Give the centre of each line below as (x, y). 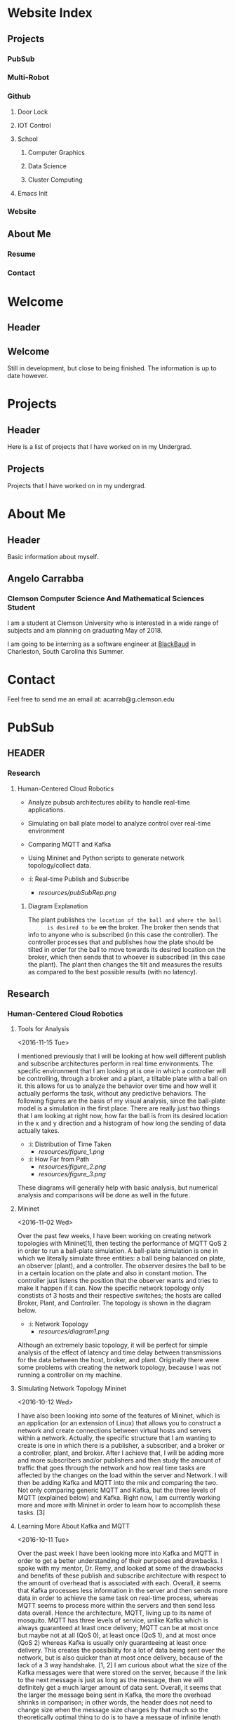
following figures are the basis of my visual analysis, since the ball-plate (121, 1101)
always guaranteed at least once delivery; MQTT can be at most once (118, 1628)
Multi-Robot (28, 77)
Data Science (47, 166)
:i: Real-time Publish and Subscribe (79, 879)
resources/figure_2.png (72, 1167)
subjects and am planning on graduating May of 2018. (85, 630)
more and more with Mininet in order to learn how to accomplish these (119, 1505)
